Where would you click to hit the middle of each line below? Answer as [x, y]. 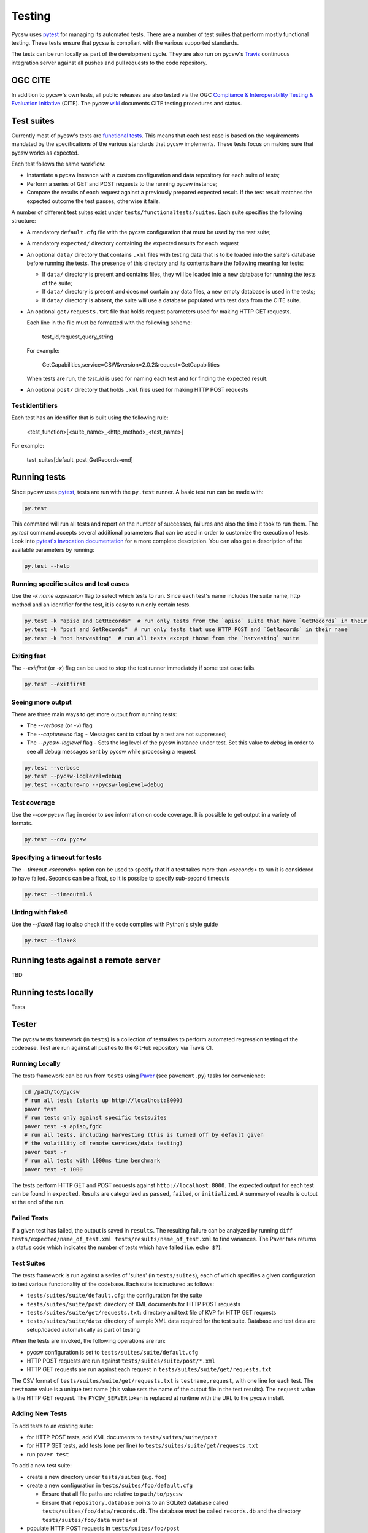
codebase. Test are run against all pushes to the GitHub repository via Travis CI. [112, 1047]
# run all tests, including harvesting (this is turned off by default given [144, 1135]
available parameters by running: [53, 549]
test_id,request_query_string [78, 337]
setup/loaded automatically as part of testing [83, 1329]
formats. [22, 823]
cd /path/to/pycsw [52, 1092]
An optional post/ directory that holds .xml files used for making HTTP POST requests [137, 390]
